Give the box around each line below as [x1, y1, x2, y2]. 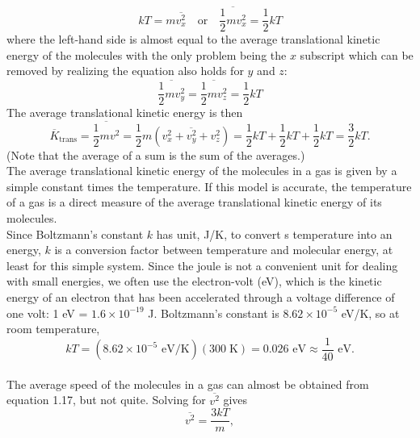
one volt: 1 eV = [6, 304, 88, 321]
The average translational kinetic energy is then [6, 104, 243, 121]
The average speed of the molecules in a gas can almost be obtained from [6, 375, 369, 392]
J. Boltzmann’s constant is [148, 304, 279, 321]
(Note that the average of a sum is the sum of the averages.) [6, 146, 305, 163]
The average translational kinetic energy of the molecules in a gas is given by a [6, 162, 397, 179]
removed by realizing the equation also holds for [6, 62, 244, 79]
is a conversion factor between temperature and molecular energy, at [54, 241, 393, 258]
